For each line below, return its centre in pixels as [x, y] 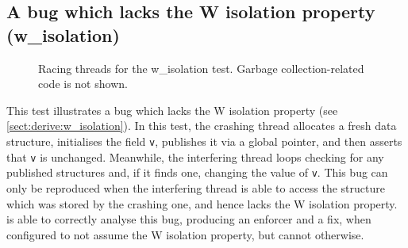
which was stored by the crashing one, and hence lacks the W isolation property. [202, 203]
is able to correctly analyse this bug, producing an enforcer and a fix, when [189, 219]
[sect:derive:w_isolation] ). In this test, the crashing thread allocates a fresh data [202, 126]
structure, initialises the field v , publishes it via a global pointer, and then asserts [204, 141]
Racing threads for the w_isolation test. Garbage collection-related [201, 68]
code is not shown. [83, 84]
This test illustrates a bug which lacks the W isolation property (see [172, 110]
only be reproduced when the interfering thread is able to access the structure [196, 187]
